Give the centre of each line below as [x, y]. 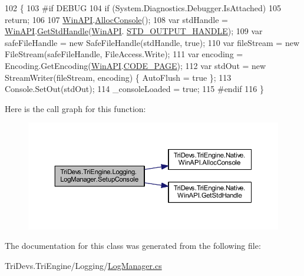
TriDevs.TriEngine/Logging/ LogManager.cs [83, 265]
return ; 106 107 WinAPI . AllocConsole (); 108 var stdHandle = [116, 19]
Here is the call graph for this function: [75, 108]
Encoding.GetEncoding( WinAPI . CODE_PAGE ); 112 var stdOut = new [136, 65]
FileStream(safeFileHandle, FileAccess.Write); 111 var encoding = [124, 54]
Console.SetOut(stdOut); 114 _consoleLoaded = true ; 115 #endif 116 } [134, 89]
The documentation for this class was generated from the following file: [133, 246]
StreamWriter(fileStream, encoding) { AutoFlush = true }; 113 [118, 77]
